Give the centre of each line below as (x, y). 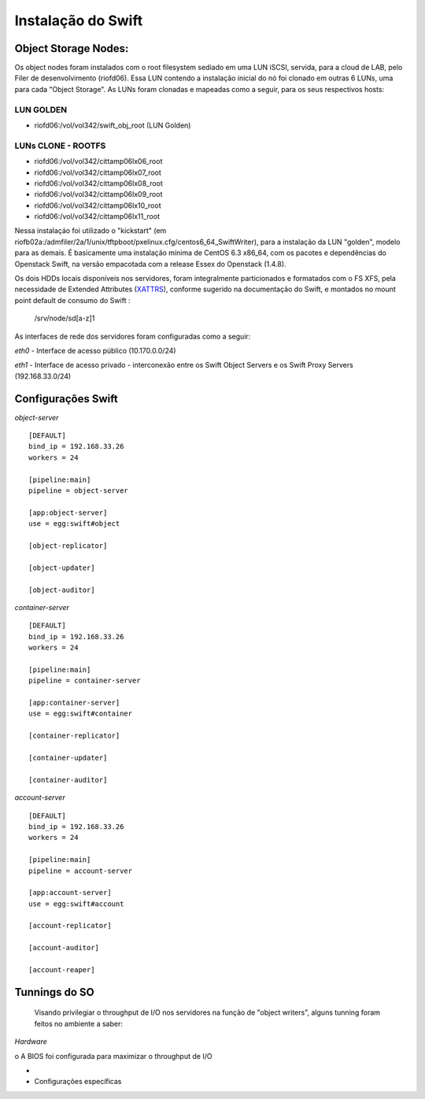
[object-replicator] (68, 546)
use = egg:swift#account (76, 904)
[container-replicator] (74, 736)
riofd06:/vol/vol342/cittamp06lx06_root (98, 161)
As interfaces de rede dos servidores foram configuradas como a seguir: (133, 336)
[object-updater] (62, 568)
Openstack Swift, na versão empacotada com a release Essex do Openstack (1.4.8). (150, 264)
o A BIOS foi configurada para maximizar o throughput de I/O (113, 1056)
